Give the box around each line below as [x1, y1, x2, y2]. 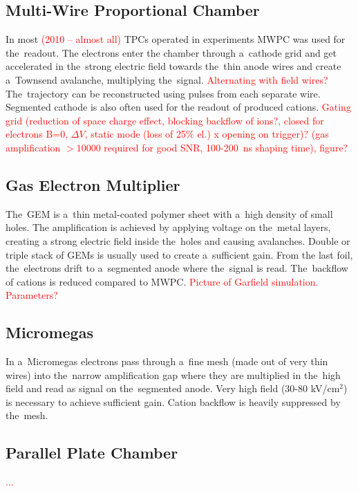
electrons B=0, [6, 127, 68, 141]
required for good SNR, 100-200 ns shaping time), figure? [104, 140, 348, 154]
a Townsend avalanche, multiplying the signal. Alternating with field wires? [6, 72, 328, 86]
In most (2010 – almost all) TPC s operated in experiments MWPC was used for [6, 32, 346, 46]
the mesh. [6, 408, 48, 423]
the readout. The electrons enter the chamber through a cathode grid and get [6, 45, 337, 59]
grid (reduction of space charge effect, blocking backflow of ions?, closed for [6, 113, 324, 127]
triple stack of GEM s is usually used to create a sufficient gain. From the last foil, [6, 247, 353, 261]
